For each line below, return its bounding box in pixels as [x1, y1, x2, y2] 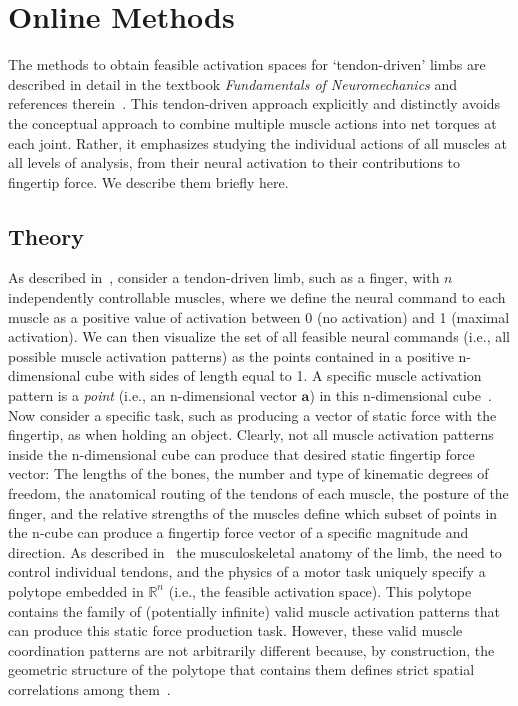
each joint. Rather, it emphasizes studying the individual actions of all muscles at [8, 132, 507, 153]
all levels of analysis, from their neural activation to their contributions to [8, 152, 461, 173]
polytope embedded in [8, 580, 144, 601]
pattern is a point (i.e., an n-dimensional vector [8, 385, 297, 406]
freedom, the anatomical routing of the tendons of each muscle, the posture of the [8, 483, 509, 504]
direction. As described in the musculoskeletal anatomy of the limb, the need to [8, 541, 502, 562]
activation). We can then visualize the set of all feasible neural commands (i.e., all [8, 326, 510, 347]
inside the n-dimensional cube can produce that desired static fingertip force [8, 443, 475, 464]
